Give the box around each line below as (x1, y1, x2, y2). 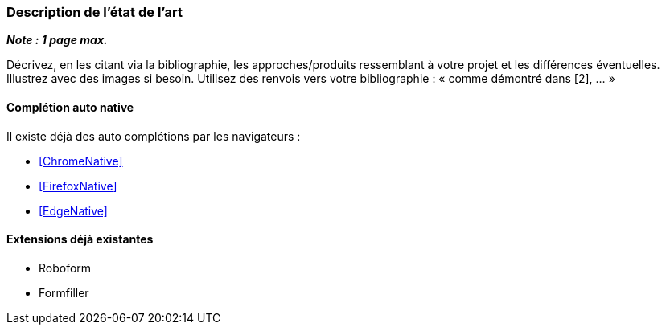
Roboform (39, 260, 92, 275)
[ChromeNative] (39, 153, 123, 168)
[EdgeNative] (39, 203, 108, 218)
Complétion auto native (6, 100, 134, 114)
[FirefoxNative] (39, 178, 117, 193)
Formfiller (39, 285, 89, 300)
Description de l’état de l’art (6, 4, 183, 20)
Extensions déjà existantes (6, 232, 154, 247)
